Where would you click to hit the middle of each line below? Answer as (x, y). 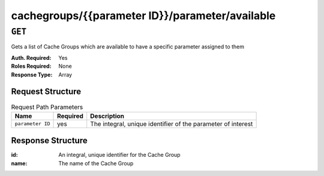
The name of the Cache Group (96, 163)
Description (107, 116)
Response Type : (32, 74)
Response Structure (49, 141)
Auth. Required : (31, 57)
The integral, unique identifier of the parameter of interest (172, 124)
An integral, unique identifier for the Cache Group (119, 155)
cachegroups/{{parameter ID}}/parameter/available (143, 16)
